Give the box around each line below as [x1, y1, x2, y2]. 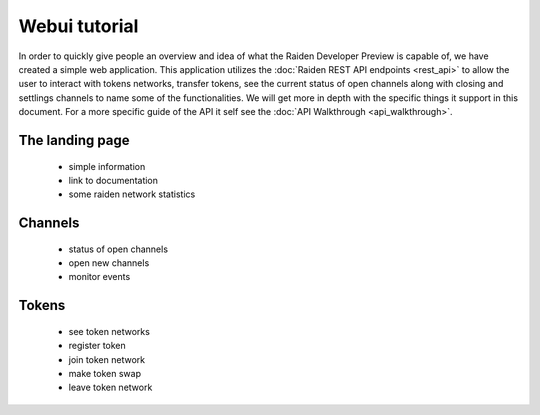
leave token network [68, 381, 153, 394]
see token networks [68, 325, 150, 337]
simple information [68, 160, 146, 172]
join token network [68, 353, 145, 365]
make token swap [68, 368, 142, 380]
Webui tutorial [18, 15, 139, 37]
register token [68, 340, 127, 352]
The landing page [18, 131, 130, 149]
